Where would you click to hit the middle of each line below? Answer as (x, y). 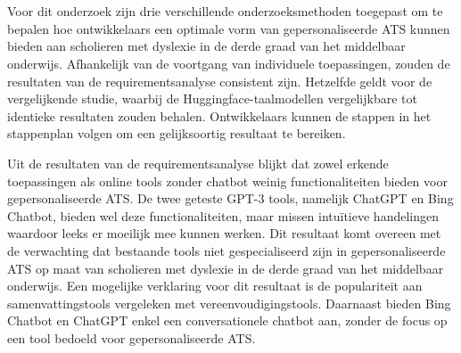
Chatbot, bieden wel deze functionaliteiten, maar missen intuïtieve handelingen (223, 215)
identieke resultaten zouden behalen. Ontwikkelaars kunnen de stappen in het (219, 115)
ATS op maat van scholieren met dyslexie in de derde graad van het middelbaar (226, 268)
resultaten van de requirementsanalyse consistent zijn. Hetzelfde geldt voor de (220, 81)
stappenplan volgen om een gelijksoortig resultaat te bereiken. (177, 133)
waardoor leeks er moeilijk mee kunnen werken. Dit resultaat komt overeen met (224, 233)
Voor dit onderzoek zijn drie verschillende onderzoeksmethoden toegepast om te (225, 11)
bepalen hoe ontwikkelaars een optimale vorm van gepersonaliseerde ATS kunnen (229, 28)
